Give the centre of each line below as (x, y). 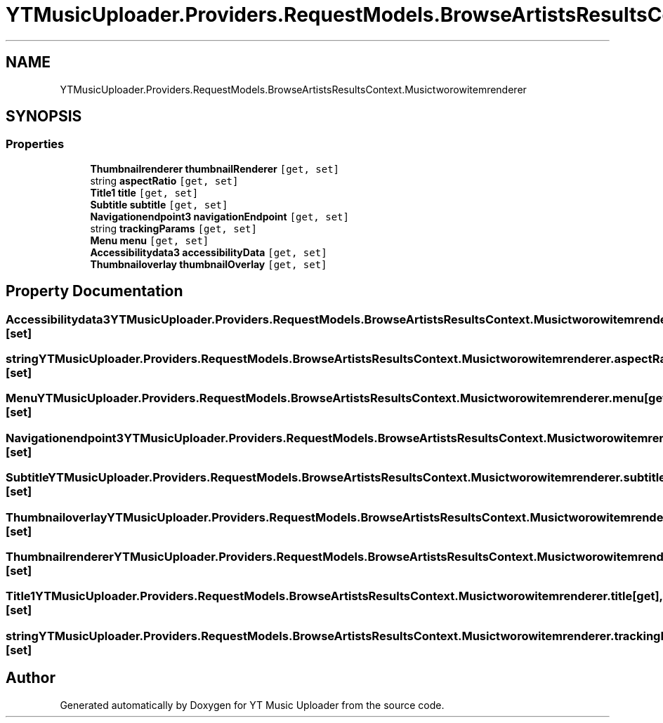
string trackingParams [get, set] (173, 228)
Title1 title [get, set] (144, 192)
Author (31, 678)
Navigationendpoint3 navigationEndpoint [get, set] (219, 216)
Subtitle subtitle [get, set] (159, 204)
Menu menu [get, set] (150, 240)
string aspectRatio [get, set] (164, 180)
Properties (35, 144)
